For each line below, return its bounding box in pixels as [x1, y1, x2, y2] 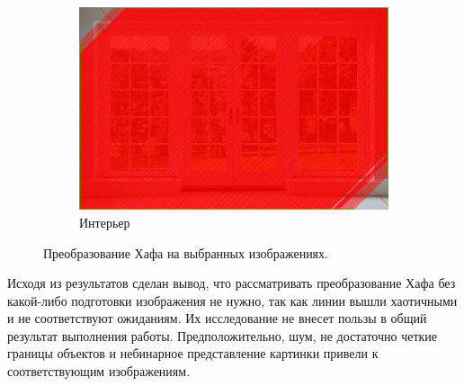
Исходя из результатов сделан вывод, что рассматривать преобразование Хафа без [7, 274, 456, 292]
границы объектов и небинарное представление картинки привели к [7, 344, 379, 363]
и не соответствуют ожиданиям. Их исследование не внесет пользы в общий [7, 309, 427, 328]
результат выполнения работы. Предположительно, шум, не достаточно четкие [7, 326, 438, 345]
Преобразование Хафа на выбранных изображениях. [43, 243, 328, 262]
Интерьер [79, 212, 130, 231]
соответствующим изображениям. [7, 362, 191, 381]
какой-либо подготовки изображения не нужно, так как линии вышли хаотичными [7, 291, 458, 310]
